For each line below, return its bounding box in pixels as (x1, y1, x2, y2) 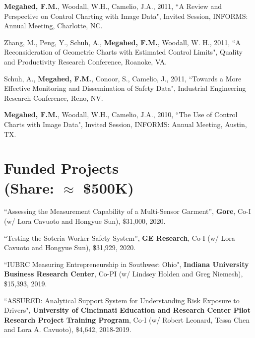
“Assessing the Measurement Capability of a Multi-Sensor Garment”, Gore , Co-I (4, 206, 251, 216)
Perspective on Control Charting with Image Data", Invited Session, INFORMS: (4, 10, 248, 21)
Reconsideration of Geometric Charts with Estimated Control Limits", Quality (4, 47, 243, 57)
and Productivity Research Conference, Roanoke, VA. (4, 56, 167, 67)
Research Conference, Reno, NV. (4, 92, 103, 103)
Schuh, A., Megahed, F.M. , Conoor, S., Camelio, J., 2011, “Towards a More (4, 73, 242, 83)
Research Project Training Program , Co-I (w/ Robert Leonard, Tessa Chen (4, 314, 250, 325)
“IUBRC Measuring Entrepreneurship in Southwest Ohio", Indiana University (4, 259, 249, 269)
